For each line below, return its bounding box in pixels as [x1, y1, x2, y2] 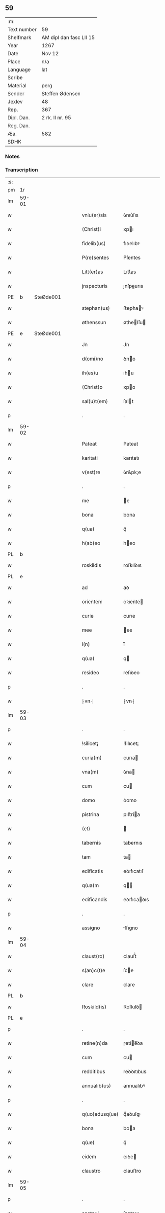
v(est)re [82, 469, 101, 476]
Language [7, 66, 31, 73]
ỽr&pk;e [123, 469, 141, 476]
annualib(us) [82, 1082, 111, 1089]
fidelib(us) [82, 240, 106, 247]
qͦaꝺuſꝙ [123, 1111, 141, 1118]
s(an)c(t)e [82, 967, 106, 974]
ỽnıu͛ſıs [123, 212, 139, 219]
